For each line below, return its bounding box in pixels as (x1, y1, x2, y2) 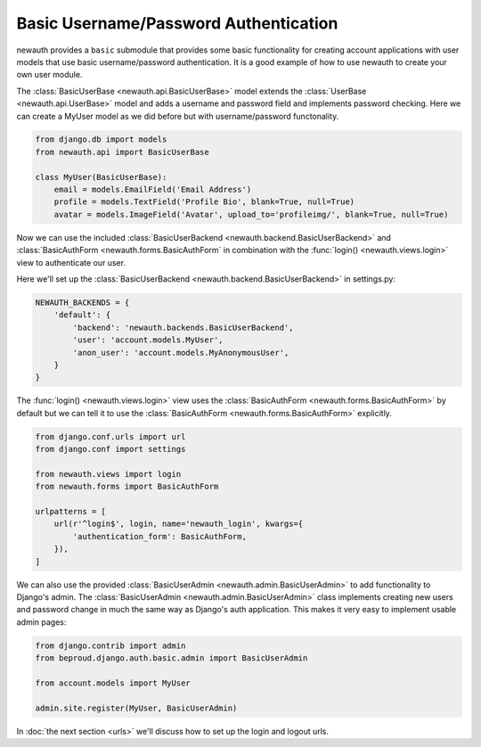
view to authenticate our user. (16, 257, 126, 267)
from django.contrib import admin (35, 640, 186, 651)
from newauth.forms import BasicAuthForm (35, 481, 219, 492)
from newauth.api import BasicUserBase (35, 147, 209, 157)
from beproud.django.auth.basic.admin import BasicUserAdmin (35, 653, 308, 663)
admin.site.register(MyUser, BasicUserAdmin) (35, 702, 238, 713)
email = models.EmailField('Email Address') (53, 185, 252, 195)
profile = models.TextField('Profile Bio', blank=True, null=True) (53, 197, 355, 207)
